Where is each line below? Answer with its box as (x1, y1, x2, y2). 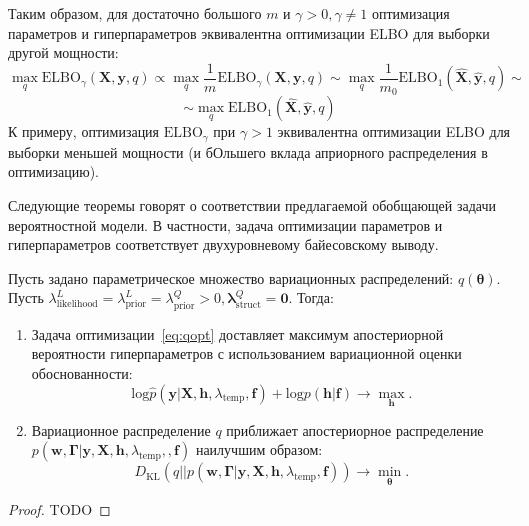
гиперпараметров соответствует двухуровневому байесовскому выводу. (8, 234, 439, 255)
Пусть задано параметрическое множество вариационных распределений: (8, 267, 454, 288)
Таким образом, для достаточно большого (8, 3, 262, 23)
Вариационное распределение (31, 419, 211, 440)
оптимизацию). (8, 161, 99, 182)
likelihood (56, 299, 98, 310)
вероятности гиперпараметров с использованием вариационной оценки (31, 343, 462, 364)
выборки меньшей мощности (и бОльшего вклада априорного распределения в (8, 141, 488, 162)
